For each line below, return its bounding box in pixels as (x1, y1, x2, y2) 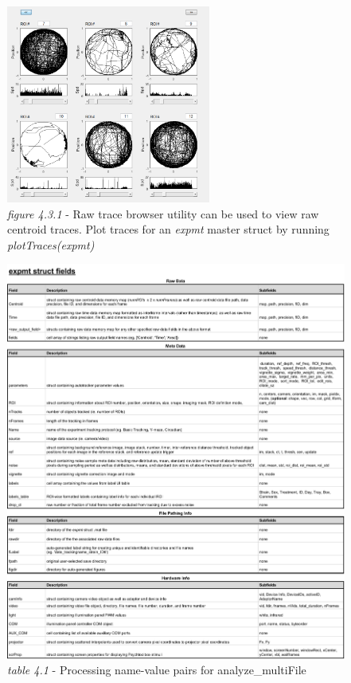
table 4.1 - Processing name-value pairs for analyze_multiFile (7, 661, 306, 678)
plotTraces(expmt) (7, 236, 95, 253)
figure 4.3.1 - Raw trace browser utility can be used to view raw (7, 205, 319, 222)
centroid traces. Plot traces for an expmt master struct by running (7, 221, 330, 237)
